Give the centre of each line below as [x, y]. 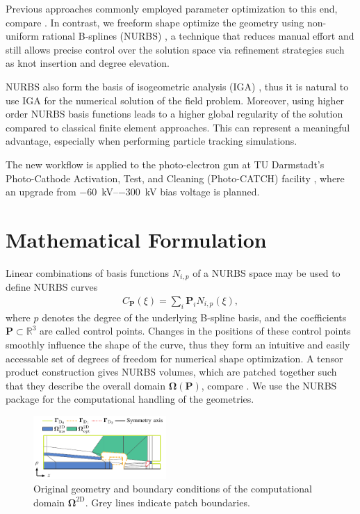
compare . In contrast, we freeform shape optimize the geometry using [155, 22]
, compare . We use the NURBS [269, 385]
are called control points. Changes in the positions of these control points [195, 331]
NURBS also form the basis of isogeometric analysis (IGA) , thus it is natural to [177, 86]
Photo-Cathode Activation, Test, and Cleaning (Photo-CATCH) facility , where [175, 178]
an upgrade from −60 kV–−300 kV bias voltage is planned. [133, 192]
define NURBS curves [52, 287]
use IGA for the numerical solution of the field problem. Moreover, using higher [175, 100]
